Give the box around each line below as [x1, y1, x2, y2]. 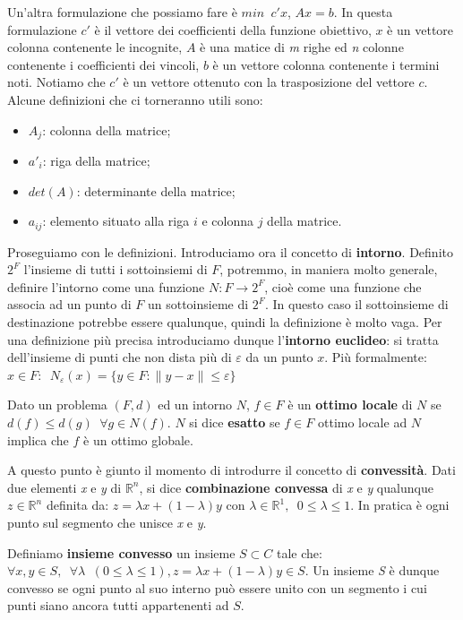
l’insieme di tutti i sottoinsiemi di [23, 260, 208, 279]
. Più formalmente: [324, 348, 427, 366]
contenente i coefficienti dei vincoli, [7, 55, 200, 73]
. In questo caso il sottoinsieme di [264, 295, 449, 314]
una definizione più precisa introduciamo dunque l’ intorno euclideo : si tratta [7, 330, 439, 349]
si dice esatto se [189, 413, 280, 431]
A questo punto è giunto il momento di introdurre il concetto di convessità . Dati [7, 461, 456, 479]
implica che [7, 430, 69, 449]
